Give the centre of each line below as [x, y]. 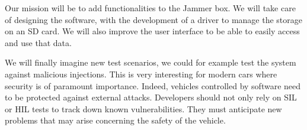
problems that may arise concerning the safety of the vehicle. [115, 120]
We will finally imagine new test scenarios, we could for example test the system [151, 62]
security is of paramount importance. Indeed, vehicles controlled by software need [153, 85]
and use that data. [38, 42]
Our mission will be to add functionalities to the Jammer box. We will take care [150, 8]
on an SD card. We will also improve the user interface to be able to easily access [152, 31]
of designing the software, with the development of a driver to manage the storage [154, 19]
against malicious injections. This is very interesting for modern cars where [141, 74]
